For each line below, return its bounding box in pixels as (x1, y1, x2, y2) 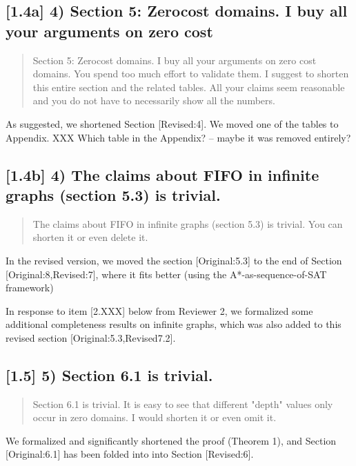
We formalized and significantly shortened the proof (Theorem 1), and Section (6, 433, 337, 447)
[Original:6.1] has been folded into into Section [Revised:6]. (6, 447, 254, 461)
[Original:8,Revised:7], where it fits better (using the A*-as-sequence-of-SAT (6, 266, 327, 281)
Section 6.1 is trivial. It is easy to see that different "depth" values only (32, 396, 333, 411)
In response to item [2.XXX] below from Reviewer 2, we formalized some (6, 303, 313, 318)
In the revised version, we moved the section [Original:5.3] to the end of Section (6, 253, 342, 267)
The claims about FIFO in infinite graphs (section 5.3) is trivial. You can (32, 216, 343, 231)
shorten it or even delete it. (32, 230, 148, 244)
